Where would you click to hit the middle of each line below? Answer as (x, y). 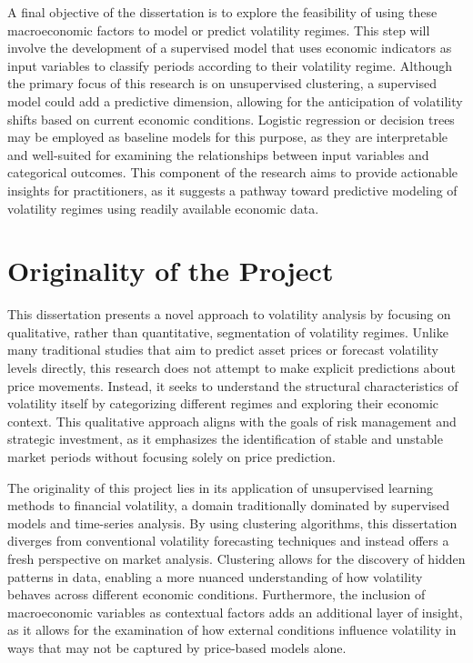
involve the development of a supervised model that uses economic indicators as (230, 48)
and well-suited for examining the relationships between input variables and (218, 154)
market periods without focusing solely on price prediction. (171, 457)
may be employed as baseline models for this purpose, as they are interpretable (228, 137)
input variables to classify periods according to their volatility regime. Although (230, 65)
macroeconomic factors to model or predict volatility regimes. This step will (219, 30)
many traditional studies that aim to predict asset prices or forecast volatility (223, 350)
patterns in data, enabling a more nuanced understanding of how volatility (215, 576)
